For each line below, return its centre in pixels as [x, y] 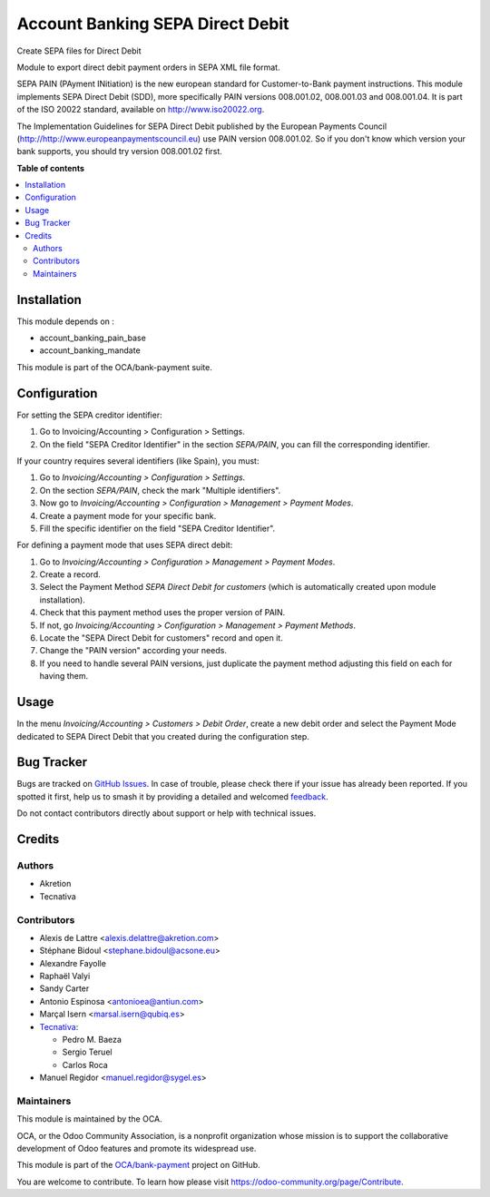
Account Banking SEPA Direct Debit [153, 24]
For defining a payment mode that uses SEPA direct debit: [125, 545]
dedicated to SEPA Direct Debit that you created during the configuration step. [163, 736]
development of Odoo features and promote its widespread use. [137, 1149]
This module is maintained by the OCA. [89, 1119]
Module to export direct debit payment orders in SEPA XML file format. [148, 67]
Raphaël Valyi [65, 976]
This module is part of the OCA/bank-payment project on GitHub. [138, 1165]
